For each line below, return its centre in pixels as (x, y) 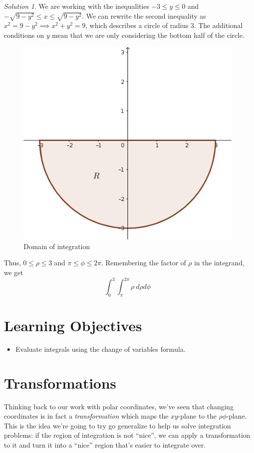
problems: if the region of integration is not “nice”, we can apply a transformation (127, 435)
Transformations (60, 382)
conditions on (24, 35)
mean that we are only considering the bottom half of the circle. (148, 35)
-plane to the (197, 416)
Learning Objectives (73, 326)
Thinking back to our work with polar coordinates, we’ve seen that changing (119, 406)
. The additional (218, 25)
